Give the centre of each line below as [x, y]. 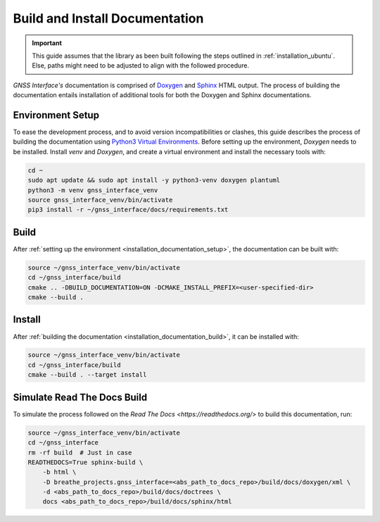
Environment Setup [56, 115]
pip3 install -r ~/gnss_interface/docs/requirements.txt [128, 210]
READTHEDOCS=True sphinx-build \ [85, 462]
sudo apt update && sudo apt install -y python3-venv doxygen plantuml [154, 180]
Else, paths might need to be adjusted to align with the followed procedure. [141, 66]
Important [47, 43]
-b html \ [59, 472]
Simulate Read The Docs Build [80, 397]
